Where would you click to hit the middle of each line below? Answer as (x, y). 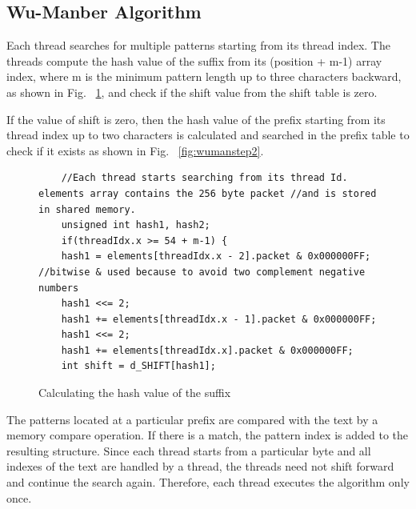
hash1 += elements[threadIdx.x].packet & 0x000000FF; (207, 350)
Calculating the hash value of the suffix (135, 393)
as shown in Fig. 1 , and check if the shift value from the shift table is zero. (192, 92)
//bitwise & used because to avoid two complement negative (202, 272)
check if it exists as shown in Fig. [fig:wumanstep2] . (135, 150)
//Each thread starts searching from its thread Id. (204, 178)
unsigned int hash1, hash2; (136, 225)
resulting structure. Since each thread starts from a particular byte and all (189, 450)
